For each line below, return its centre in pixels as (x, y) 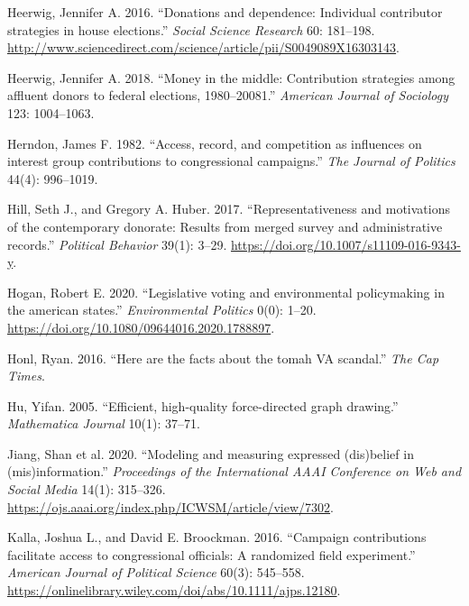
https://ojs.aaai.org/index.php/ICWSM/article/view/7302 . (170, 506)
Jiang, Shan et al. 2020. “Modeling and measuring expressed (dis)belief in (211, 453)
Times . (26, 376)
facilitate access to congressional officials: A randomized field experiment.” (212, 554)
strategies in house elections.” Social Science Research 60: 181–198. (191, 29)
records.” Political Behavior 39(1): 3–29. (117, 244)
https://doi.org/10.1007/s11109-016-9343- (345, 244)
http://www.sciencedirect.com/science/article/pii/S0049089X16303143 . (204, 47)
